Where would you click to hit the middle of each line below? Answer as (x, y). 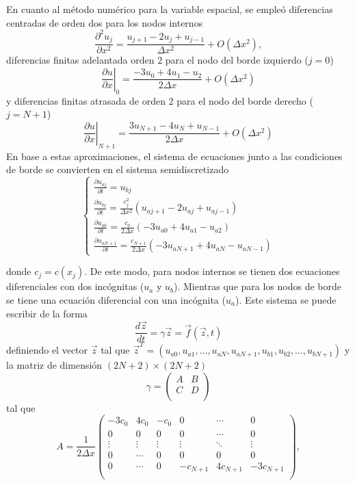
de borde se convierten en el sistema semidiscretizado (118, 169)
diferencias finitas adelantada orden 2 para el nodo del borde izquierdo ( (157, 60)
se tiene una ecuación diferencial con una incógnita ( (116, 299)
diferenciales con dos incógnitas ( (75, 286)
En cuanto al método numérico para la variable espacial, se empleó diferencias (170, 9)
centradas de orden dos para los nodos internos (105, 22)
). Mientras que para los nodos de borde (258, 286)
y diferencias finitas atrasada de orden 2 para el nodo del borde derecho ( (160, 100)
